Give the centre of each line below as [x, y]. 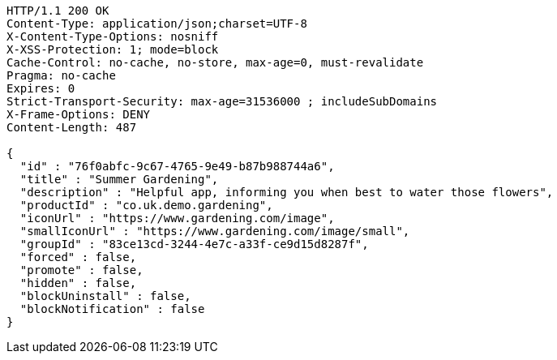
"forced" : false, [78, 257]
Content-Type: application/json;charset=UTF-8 [157, 24]
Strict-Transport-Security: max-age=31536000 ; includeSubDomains [222, 101]
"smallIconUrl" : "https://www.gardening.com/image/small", [215, 231]
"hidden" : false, [78, 283]
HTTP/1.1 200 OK [58, 11]
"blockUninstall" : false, [105, 296]
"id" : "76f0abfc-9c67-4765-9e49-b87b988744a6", [177, 166]
